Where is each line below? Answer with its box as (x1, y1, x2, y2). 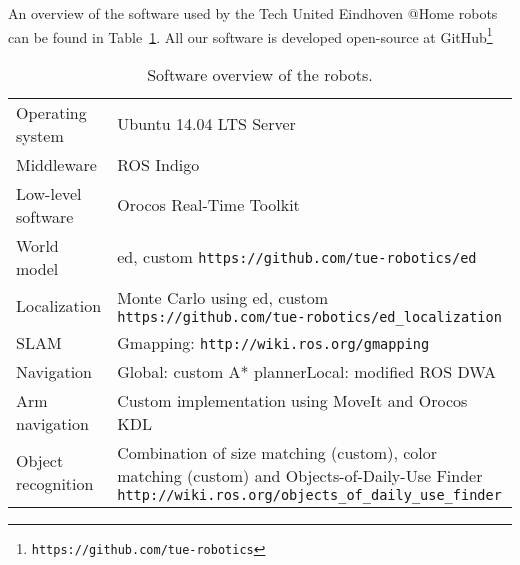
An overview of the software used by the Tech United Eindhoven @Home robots (8, 3, 498, 23)
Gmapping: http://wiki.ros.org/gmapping (117, 330, 430, 354)
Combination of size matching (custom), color (117, 440, 438, 464)
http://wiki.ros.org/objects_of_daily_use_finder (117, 486, 502, 503)
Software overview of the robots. (147, 62, 373, 86)
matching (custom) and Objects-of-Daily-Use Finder (117, 463, 483, 487)
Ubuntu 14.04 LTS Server (117, 112, 296, 136)
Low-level (16, 181, 82, 205)
